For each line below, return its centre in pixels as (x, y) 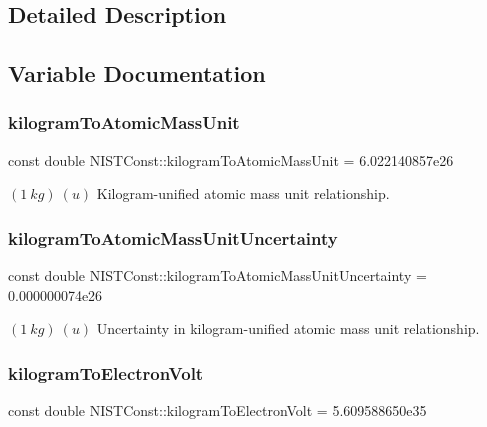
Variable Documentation (137, 73)
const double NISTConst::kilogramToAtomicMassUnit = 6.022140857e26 (231, 159)
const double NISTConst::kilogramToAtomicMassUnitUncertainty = (217, 275)
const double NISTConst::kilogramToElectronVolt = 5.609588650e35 (217, 410)
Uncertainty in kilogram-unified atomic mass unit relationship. (288, 328)
